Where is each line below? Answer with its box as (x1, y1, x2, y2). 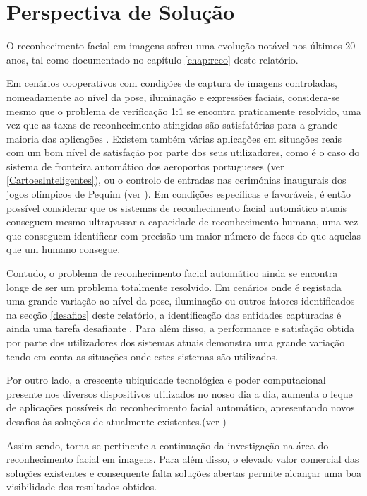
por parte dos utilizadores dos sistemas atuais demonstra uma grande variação (6, 335, 345, 349)
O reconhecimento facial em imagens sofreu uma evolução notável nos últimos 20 (6, 38, 356, 53)
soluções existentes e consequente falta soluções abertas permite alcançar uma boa (6, 465, 362, 480)
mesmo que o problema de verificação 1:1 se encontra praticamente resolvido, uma (6, 103, 361, 118)
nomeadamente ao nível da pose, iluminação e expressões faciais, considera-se (6, 89, 340, 104)
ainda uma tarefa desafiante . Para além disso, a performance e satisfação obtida (6, 321, 355, 336)
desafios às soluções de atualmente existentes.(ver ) (6, 413, 227, 428)
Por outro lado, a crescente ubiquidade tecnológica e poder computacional (6, 372, 326, 387)
